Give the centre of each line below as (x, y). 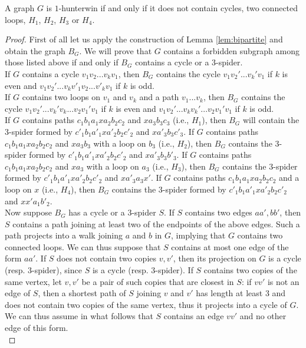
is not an (283, 281)
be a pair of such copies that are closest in (158, 281)
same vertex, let (33, 281)
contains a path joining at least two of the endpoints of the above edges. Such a (156, 223)
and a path (159, 97)
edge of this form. (37, 328)
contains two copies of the (250, 270)
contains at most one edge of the (230, 246)
